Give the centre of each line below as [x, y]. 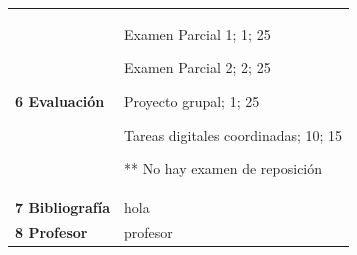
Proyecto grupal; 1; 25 [191, 100]
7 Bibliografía [62, 206]
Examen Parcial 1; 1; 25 [197, 33]
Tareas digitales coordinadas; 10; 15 [233, 134]
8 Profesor [51, 231]
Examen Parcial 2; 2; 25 [197, 67]
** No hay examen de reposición [223, 168]
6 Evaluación [60, 100]
